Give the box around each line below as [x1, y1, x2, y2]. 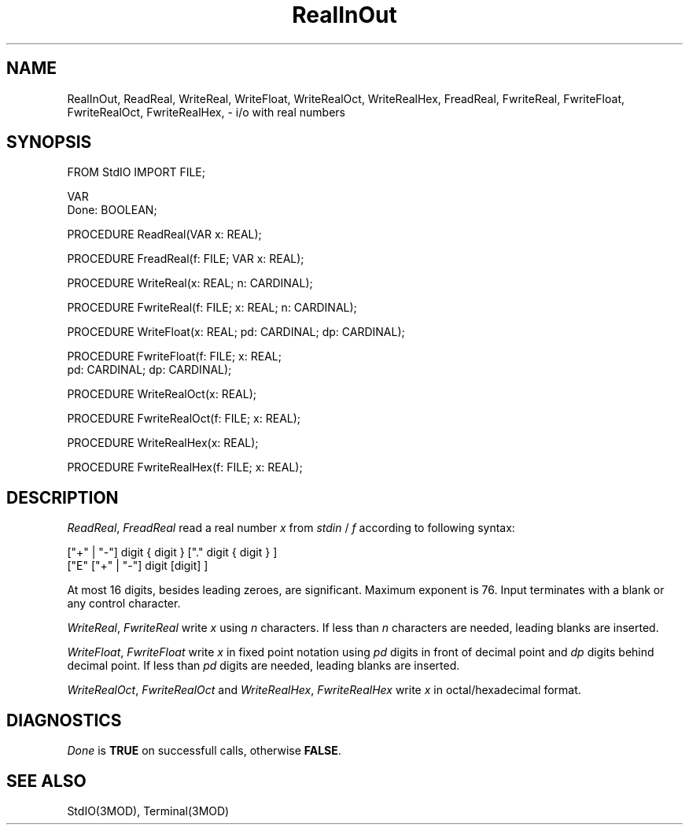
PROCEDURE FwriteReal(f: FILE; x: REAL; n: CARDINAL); [67, 301, 357, 315]
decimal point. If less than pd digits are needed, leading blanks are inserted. [67, 659, 460, 673]
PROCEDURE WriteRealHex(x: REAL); [67, 436, 259, 450]
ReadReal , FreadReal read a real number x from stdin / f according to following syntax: [67, 521, 515, 535]
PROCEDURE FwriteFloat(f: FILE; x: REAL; [67, 349, 282, 364]
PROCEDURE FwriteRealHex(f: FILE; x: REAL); [67, 460, 303, 475]
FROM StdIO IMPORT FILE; [67, 165, 205, 179]
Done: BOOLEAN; [67, 203, 157, 217]
